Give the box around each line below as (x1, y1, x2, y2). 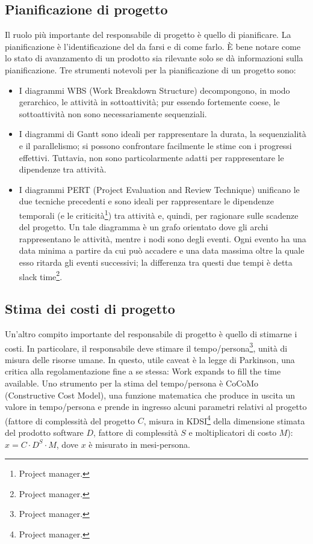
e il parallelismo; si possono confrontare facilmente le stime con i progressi (19, 139, 292, 151)
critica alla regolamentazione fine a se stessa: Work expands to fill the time (5, 365, 281, 377)
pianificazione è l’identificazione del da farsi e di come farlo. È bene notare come (5, 40, 301, 52)
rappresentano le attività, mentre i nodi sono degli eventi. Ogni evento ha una (19, 232, 306, 245)
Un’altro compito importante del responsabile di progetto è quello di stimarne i (5, 328, 297, 340)
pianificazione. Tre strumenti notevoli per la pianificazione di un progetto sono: (5, 63, 296, 76)
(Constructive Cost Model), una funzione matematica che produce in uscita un (5, 388, 296, 401)
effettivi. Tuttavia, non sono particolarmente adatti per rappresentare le (19, 151, 284, 164)
